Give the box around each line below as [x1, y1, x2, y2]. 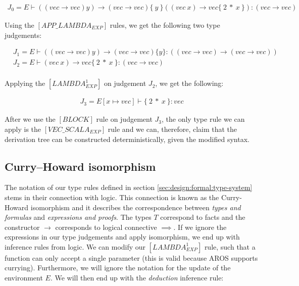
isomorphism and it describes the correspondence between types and [30, 202, 241, 212]
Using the [5, 20, 34, 30]
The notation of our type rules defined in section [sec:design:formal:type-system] [5, 182, 253, 193]
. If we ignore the [173, 221, 227, 232]
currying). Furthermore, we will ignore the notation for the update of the [5, 262, 231, 273]
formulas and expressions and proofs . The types [5, 212, 152, 222]
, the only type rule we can [162, 114, 245, 124]
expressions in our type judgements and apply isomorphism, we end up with [5, 231, 240, 242]
